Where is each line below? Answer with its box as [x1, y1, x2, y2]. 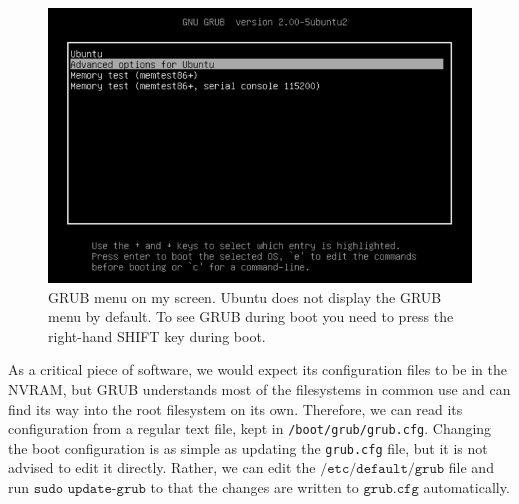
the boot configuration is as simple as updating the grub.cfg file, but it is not [8, 437, 488, 458]
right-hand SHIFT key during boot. [48, 325, 266, 346]
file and [448, 457, 494, 478]
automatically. [423, 477, 510, 498]
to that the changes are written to [150, 477, 359, 498]
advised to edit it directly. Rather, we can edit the [8, 457, 316, 478]
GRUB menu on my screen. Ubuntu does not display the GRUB [48, 286, 442, 307]
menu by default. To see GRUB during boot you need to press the [48, 306, 454, 327]
